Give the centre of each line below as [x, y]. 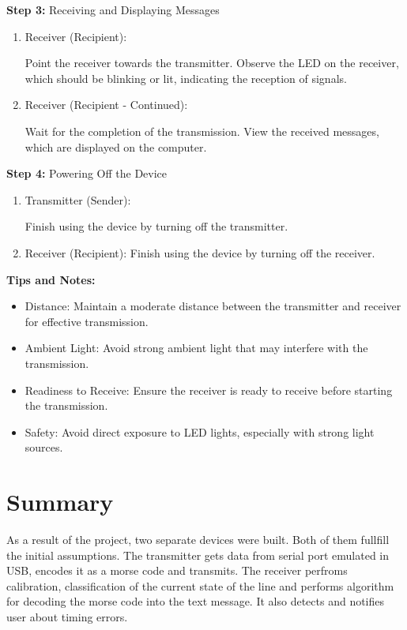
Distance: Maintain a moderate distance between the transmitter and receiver [213, 306]
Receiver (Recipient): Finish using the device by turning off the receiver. [200, 252]
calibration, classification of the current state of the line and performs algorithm [200, 585]
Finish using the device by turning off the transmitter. [156, 226]
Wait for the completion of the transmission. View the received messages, [202, 131]
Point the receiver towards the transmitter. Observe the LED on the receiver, [212, 63]
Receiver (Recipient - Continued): [106, 105]
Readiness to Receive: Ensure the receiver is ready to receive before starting [209, 390]
